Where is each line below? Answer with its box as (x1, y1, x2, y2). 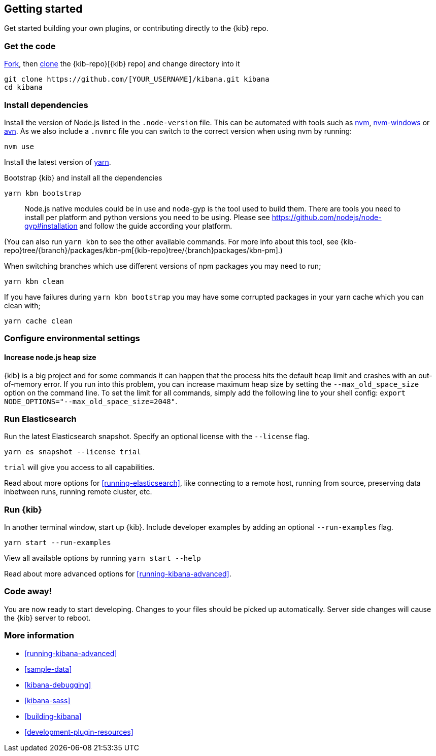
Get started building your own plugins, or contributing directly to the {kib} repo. (4, 24, 269, 33)
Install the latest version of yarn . (4, 157, 111, 166)
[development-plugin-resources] (24, 727, 133, 736)
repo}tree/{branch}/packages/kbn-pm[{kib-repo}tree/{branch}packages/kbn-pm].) (4, 245, 283, 255)
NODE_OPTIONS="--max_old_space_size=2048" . (4, 397, 178, 406)
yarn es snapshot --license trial (4, 448, 141, 456)
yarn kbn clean (4, 277, 64, 285)
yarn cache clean (4, 316, 73, 325)
